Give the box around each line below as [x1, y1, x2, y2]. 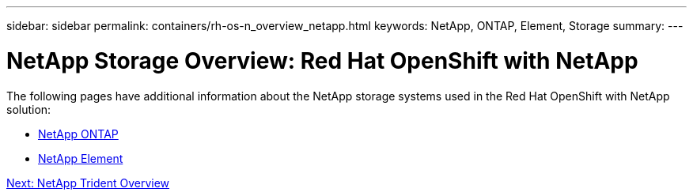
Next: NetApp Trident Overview [6, 175, 170, 190]
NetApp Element [38, 151, 123, 165]
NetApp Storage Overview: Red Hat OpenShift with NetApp [6, 47, 638, 74]
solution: [6, 102, 51, 116]
